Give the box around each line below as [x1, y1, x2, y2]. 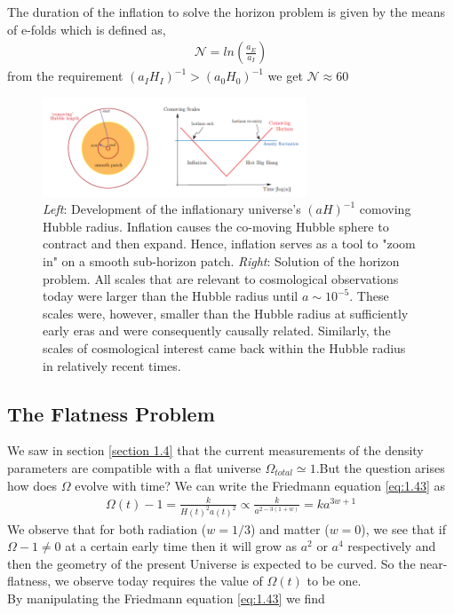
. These [349, 287, 389, 305]
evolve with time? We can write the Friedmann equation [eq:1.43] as [75, 476, 446, 494]
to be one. [307, 571, 362, 590]
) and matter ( [250, 519, 330, 538]
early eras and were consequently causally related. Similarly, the [43, 321, 391, 340]
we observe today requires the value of [54, 571, 263, 590]
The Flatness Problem [7, 399, 215, 427]
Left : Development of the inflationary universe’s [43, 200, 301, 218]
